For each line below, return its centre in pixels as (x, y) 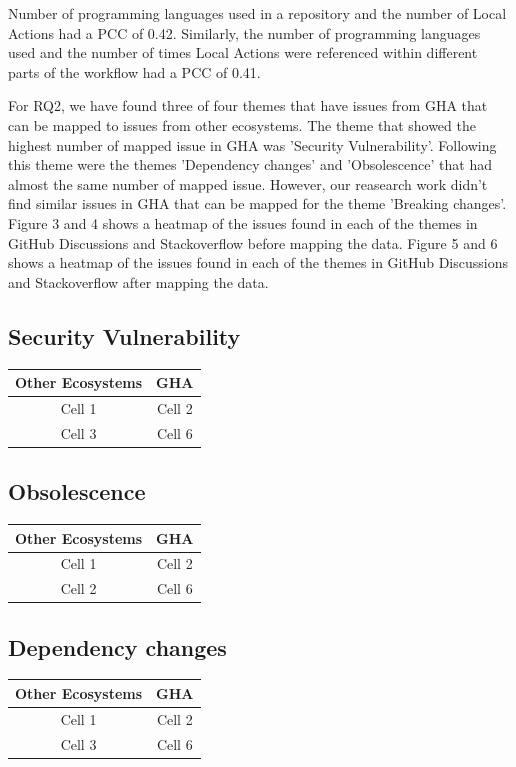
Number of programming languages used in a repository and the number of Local (257, 13)
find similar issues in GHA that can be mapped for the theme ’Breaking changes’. (257, 203)
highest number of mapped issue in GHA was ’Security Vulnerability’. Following (252, 144)
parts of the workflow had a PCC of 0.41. (134, 71)
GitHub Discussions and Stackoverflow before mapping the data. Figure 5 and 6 (253, 242)
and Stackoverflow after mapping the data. (138, 281)
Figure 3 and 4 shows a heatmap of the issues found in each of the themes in (243, 222)
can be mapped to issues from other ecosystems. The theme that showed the (242, 124)
